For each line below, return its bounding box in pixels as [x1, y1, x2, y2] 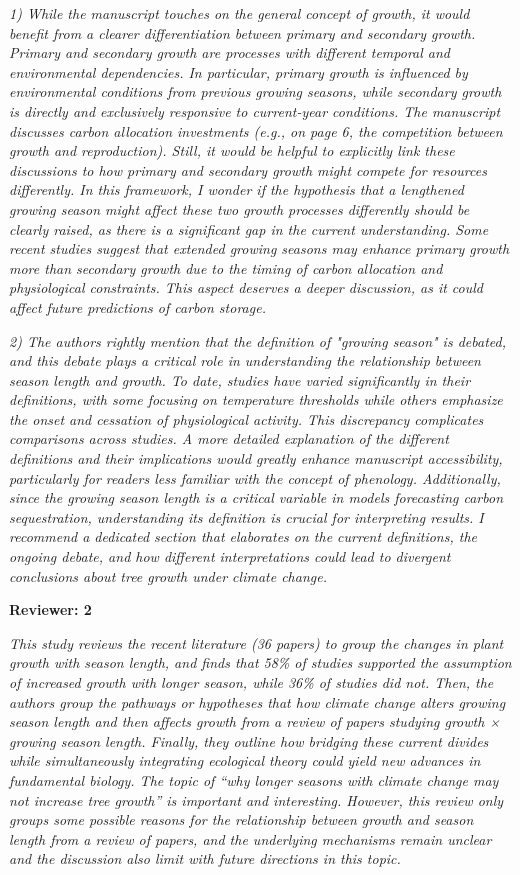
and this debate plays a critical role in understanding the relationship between [9, 350, 481, 371]
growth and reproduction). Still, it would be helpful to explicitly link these [9, 140, 455, 161]
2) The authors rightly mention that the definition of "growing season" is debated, [9, 330, 506, 351]
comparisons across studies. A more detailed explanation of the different [9, 428, 449, 449]
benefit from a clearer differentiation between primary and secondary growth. [9, 22, 476, 43]
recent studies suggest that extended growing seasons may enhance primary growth [9, 238, 510, 259]
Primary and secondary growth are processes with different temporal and [9, 42, 451, 63]
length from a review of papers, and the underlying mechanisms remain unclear [9, 828, 492, 849]
